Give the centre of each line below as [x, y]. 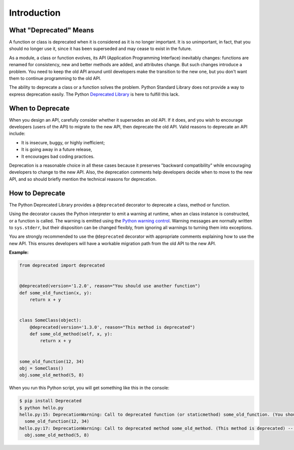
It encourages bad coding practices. [58, 156]
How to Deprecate [37, 193]
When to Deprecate [39, 108]
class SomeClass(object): [50, 320]
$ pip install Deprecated [50, 401]
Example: [19, 252]
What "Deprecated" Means [51, 30]
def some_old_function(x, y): [56, 293]
